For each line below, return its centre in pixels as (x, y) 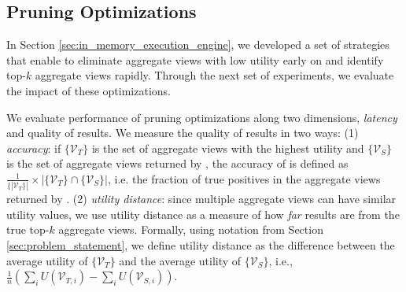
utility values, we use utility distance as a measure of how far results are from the (203, 214)
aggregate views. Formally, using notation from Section (191, 229)
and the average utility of (180, 260)
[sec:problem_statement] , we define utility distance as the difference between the (201, 245)
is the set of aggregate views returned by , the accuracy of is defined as (177, 163)
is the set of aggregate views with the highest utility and (228, 148)
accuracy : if (34, 148)
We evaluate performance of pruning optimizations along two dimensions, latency (202, 117)
